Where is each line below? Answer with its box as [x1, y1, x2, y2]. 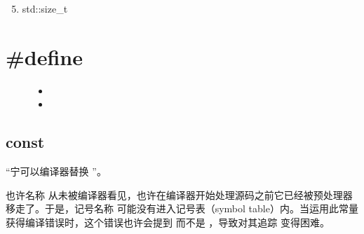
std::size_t [22, 1, 68, 15]
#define [6, 42, 83, 71]
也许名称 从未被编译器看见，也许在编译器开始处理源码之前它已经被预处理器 [6, 187, 353, 202]
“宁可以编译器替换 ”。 [6, 164, 107, 179]
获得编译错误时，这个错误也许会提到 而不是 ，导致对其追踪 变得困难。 [6, 214, 330, 229]
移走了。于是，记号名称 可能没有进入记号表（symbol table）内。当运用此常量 [6, 201, 358, 216]
